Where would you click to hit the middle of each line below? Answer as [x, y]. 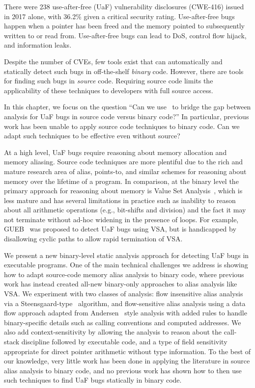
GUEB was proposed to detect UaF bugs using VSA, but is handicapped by [120, 229]
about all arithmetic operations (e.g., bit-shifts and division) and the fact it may [125, 210]
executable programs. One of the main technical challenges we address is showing [126, 265]
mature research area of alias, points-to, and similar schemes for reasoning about [125, 171]
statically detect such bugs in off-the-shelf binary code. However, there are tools [124, 71]
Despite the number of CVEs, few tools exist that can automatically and [113, 61]
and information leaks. [38, 45]
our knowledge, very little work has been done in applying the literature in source [127, 361]
